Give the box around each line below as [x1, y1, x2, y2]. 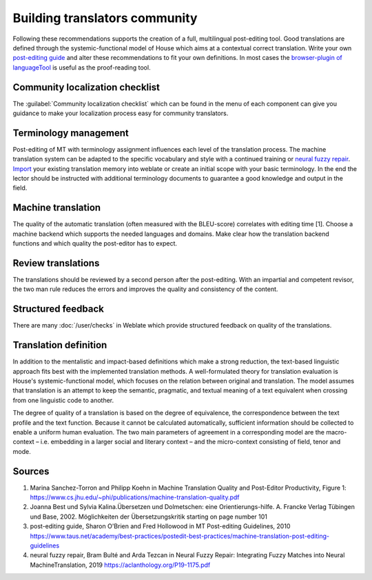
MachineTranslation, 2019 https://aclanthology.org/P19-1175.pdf [30, 561, 211, 569]
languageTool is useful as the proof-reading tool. [12, 63, 151, 72]
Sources [12, 466, 50, 477]
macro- [326, 428, 347, 437]
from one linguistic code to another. [12, 396, 114, 404]
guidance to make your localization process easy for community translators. [12, 109, 229, 117]
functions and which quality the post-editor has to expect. [12, 239, 178, 248]
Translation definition [12, 339, 107, 351]
